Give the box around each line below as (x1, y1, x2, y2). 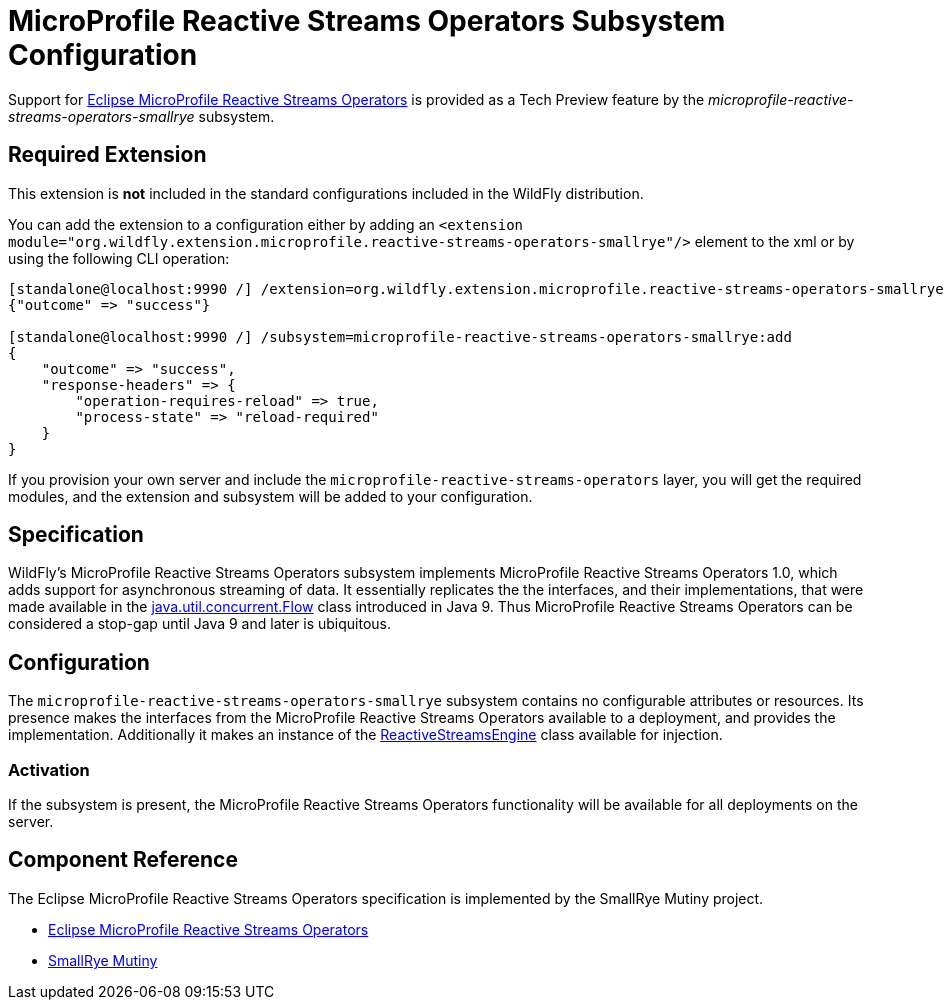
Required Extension (8, 142, 207, 168)
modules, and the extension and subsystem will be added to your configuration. (8, 487, 533, 505)
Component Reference (8, 847, 238, 873)
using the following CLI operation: (8, 249, 230, 267)
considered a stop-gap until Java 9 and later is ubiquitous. (8, 615, 392, 633)
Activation (8, 759, 90, 780)
